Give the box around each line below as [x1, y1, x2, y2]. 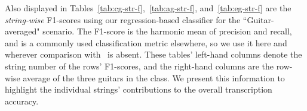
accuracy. [5, 94, 39, 107]
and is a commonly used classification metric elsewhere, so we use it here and [5, 36, 287, 49]
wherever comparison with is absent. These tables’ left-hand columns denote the [5, 48, 302, 61]
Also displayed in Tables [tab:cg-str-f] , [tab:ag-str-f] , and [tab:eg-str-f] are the [5, 2, 291, 14]
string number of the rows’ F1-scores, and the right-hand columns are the [5, 59, 274, 72]
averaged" [5, 25, 40, 37]
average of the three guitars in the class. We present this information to [23, 71, 285, 84]
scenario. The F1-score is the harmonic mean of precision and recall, [42, 25, 292, 37]
